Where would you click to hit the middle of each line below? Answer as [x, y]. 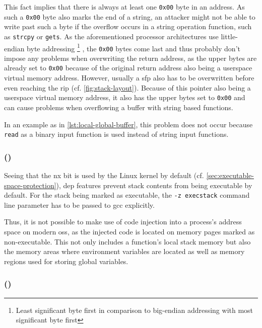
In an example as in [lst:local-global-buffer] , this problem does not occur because [128, 124]
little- [229, 36]
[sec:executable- [230, 175]
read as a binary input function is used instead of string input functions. [116, 134]
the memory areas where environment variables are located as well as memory [124, 251]
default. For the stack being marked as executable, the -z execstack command [127, 195]
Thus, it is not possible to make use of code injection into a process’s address [123, 222]
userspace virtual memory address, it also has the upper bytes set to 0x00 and [125, 97]
